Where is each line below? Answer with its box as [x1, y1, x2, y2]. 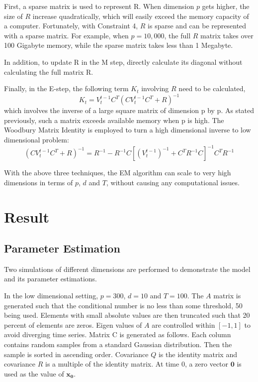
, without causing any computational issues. [106, 177, 240, 187]
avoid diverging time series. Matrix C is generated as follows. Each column [4, 329, 231, 340]
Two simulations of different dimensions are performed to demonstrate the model [4, 263, 251, 274]
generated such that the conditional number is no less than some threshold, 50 [4, 300, 243, 310]
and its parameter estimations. [4, 273, 97, 284]
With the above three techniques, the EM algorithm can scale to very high [4, 167, 231, 178]
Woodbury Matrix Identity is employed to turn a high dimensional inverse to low [4, 125, 251, 135]
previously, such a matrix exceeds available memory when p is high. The [4, 115, 224, 125]
